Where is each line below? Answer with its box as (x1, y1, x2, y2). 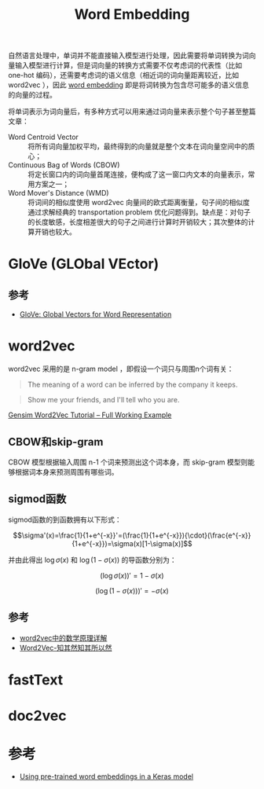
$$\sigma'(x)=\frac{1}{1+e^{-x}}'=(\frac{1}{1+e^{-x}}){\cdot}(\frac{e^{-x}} (13, 530, 251, 540)
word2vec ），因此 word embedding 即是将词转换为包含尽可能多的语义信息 (8, 80, 250, 90)
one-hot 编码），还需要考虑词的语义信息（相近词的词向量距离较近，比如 (8, 71, 240, 80)
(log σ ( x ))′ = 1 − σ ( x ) (100, 571, 164, 580)
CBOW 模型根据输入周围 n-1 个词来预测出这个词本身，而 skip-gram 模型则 (8, 457, 248, 467)
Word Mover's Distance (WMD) (8, 189, 109, 198)
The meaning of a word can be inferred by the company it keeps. (27, 380, 238, 390)
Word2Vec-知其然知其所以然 (19, 643, 112, 652)
